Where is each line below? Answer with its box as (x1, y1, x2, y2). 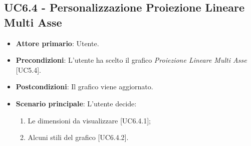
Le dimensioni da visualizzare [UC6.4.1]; (28, 115, 151, 125)
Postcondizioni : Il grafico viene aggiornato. (16, 81, 153, 92)
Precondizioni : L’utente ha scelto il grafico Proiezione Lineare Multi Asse (16, 55, 247, 65)
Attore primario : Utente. (16, 38, 99, 48)
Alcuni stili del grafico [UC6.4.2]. (28, 132, 129, 142)
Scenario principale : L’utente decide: (16, 98, 137, 108)
